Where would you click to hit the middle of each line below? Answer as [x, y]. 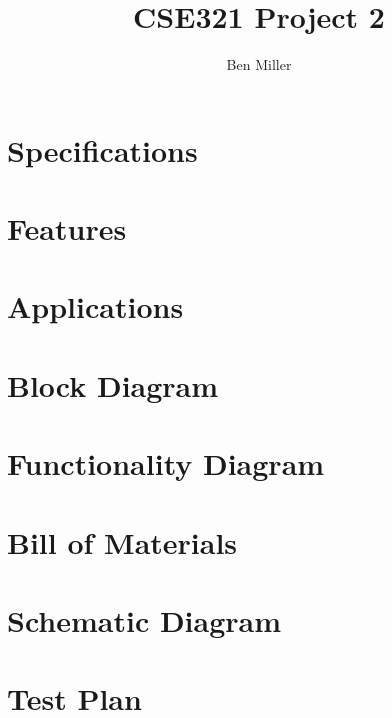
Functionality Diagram [166, 463]
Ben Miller [259, 64]
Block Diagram [113, 384]
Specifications [102, 149]
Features [67, 228]
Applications [95, 306]
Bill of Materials [122, 541]
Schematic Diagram [144, 619]
